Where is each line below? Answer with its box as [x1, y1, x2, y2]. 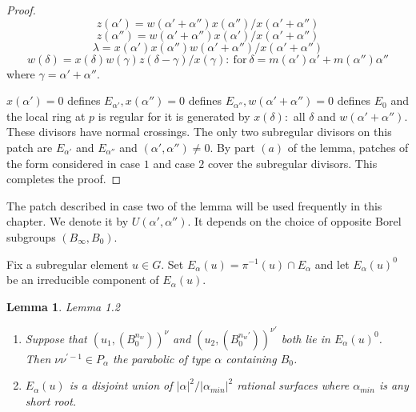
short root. [25, 393, 77, 409]
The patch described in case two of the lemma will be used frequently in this [6, 197, 382, 214]
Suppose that [25, 330, 87, 346]
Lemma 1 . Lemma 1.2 [6, 298, 120, 314]
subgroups [6, 228, 56, 245]
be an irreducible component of [6, 271, 159, 288]
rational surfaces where [237, 377, 350, 394]
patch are [6, 138, 53, 155]
